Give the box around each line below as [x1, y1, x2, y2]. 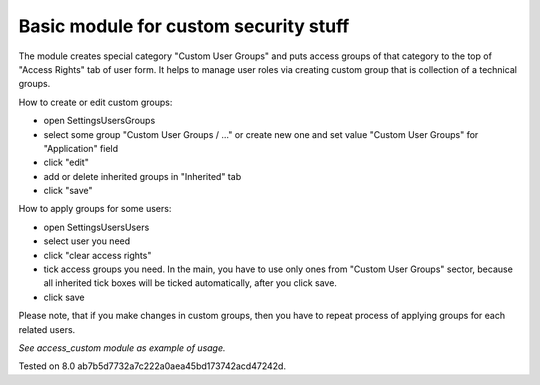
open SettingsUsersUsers [43, 221, 150, 233]
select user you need [43, 235, 131, 247]
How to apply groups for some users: [18, 203, 172, 215]
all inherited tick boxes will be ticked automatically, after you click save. [43, 277, 337, 289]
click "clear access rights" [43, 249, 152, 261]
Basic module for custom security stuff [18, 15, 350, 37]
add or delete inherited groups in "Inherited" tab [43, 170, 242, 182]
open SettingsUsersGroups [43, 115, 156, 127]
